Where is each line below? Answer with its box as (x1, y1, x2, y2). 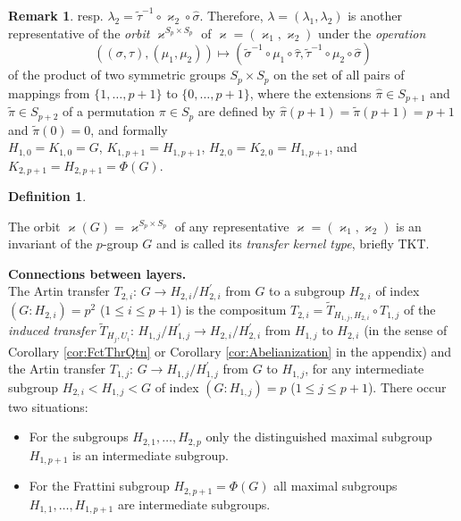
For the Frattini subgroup (29, 476, 170, 495)
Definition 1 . (8, 187, 87, 206)
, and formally (90, 120, 168, 139)
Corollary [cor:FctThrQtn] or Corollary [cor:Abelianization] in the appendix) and (8, 341, 452, 360)
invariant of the (8, 234, 93, 253)
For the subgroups (29, 427, 129, 446)
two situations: (8, 397, 88, 416)
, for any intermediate (305, 359, 424, 378)
